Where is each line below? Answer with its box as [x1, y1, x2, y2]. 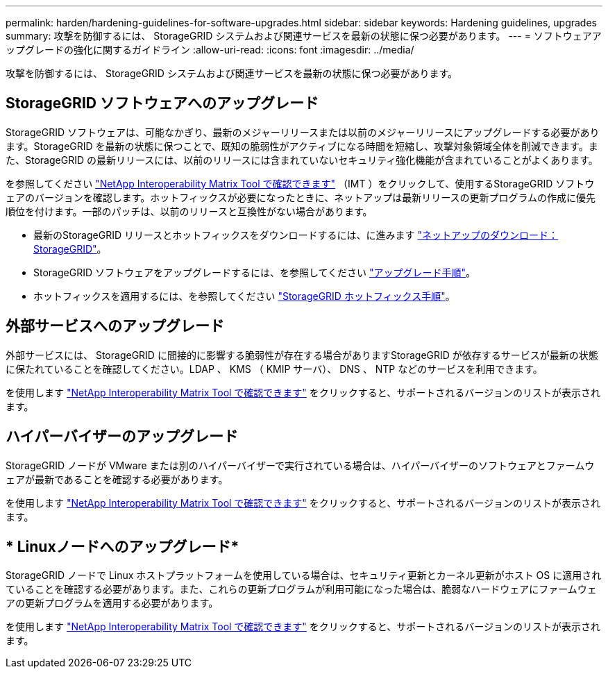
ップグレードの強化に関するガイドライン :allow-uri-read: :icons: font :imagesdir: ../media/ [6, 44, 414, 56]
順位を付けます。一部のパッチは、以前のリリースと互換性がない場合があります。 [6, 205, 373, 217]
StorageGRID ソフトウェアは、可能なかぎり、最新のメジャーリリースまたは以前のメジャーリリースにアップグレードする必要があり [6, 126, 600, 138]
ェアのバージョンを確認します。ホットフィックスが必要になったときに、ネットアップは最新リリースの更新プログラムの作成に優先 [6, 191, 596, 203]
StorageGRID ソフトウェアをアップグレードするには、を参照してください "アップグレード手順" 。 [33, 266, 476, 278]
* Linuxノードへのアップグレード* [6, 537, 239, 555]
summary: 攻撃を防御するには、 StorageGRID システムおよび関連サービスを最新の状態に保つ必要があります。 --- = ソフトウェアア [6, 30, 602, 42]
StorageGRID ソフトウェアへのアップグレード [6, 94, 319, 112]
